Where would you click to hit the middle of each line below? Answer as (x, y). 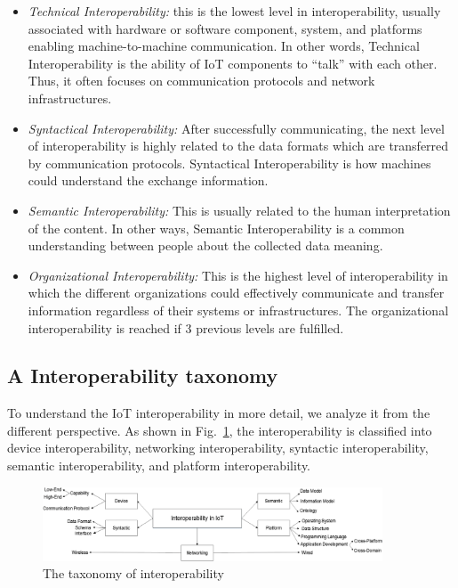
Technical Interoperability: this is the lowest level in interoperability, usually (234, 11)
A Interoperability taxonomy (143, 376)
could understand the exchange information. (148, 180)
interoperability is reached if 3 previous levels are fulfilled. (186, 327)
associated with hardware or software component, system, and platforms (225, 28)
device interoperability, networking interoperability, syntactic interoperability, (218, 448)
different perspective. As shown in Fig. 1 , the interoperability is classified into (220, 430)
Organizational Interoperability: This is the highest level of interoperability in (238, 275)
